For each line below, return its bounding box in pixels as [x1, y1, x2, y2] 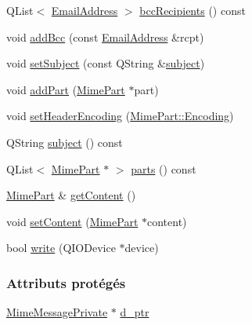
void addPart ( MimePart [6, 81, 125, 97]
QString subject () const [6, 133, 123, 150]
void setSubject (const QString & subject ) [6, 55, 205, 71]
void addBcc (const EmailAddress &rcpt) [6, 28, 204, 45]
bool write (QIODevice [6, 239, 116, 256]
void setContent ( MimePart [6, 213, 139, 229]
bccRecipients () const [139, 2, 246, 18]
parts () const [131, 160, 196, 177]
